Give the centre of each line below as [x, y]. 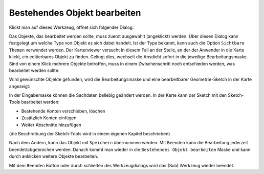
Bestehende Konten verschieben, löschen [63, 111]
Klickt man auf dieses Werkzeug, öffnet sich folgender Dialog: [71, 27]
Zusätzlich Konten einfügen [49, 118]
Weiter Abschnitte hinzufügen [51, 125]
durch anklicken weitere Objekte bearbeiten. [54, 156]
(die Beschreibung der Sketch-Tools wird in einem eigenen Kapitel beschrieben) [90, 134]
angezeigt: [20, 86]
